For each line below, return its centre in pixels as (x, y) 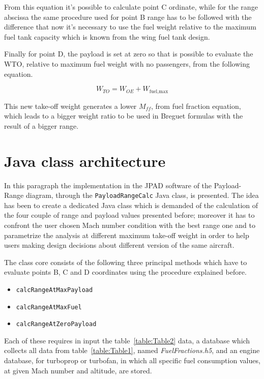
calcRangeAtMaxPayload (54, 290)
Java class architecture (85, 161)
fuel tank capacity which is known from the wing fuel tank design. (107, 36)
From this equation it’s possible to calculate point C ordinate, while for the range (131, 7)
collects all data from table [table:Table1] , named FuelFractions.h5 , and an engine (132, 350)
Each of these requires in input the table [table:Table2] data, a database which (127, 340)
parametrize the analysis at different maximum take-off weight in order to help (127, 235)
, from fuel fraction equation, (196, 106)
